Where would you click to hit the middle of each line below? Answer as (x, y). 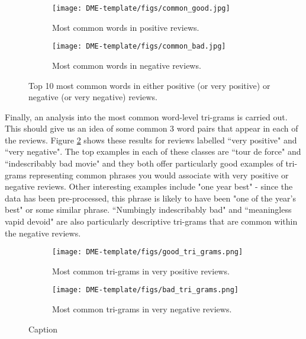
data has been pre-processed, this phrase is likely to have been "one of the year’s (150, 198)
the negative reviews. (43, 233)
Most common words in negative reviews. (127, 65)
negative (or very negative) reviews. (93, 97)
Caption (43, 329)
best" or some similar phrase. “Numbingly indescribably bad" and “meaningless (148, 210)
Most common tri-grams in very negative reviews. (142, 309)
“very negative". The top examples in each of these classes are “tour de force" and (153, 151)
